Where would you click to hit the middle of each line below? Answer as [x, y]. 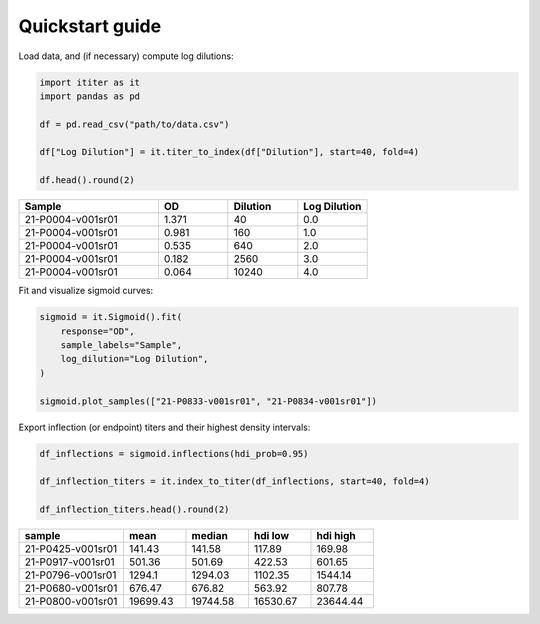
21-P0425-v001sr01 [71, 549]
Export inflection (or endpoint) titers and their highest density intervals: [164, 427]
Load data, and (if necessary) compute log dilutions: [126, 56]
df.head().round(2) [87, 180]
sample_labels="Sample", [121, 345]
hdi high [336, 536]
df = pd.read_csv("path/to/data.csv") [134, 124]
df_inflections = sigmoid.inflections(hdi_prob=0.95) [174, 453]
